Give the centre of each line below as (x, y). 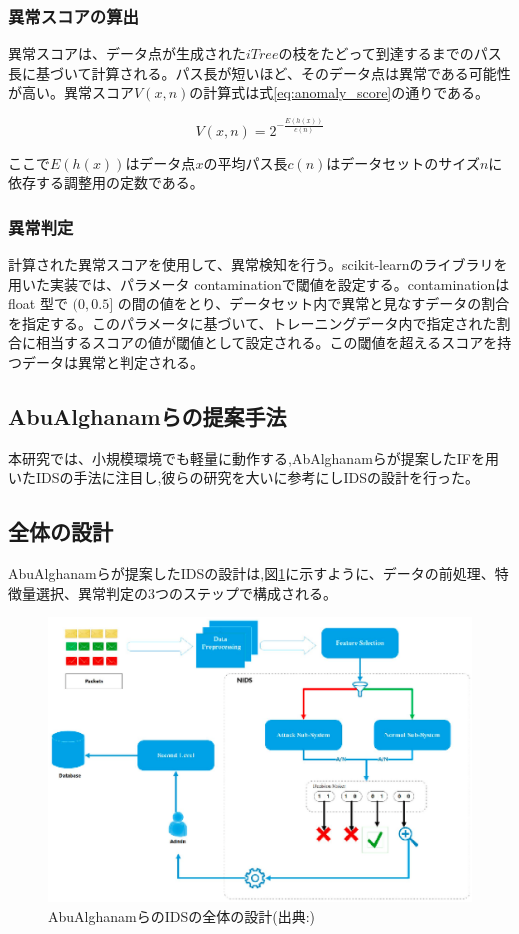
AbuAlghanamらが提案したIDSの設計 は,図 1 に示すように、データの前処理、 (251, 573)
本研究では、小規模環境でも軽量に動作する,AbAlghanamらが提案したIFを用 (253, 457)
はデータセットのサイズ (403, 162)
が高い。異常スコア (71, 92)
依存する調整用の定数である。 (106, 182)
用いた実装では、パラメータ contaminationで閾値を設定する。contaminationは (259, 283)
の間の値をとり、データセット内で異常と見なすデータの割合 (313, 303)
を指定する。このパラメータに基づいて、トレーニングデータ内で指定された (252, 322)
